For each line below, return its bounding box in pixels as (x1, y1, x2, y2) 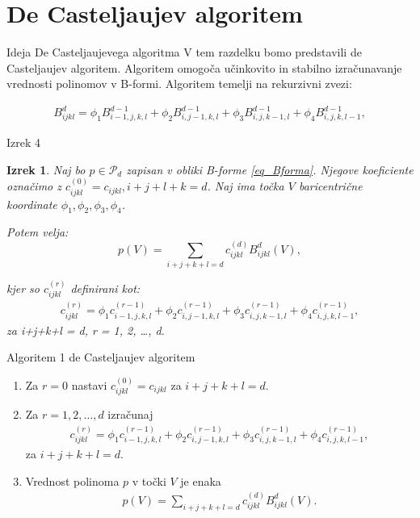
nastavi (71, 376, 107, 393)
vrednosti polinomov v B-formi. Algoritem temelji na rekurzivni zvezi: (6, 75, 352, 92)
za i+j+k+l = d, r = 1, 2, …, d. (6, 321, 165, 338)
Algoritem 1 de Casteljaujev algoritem (6, 349, 195, 366)
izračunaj (107, 406, 153, 423)
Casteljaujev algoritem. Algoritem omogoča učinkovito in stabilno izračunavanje (6, 59, 402, 76)
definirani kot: (70, 280, 141, 296)
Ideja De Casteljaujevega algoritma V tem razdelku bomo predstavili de (6, 44, 362, 61)
